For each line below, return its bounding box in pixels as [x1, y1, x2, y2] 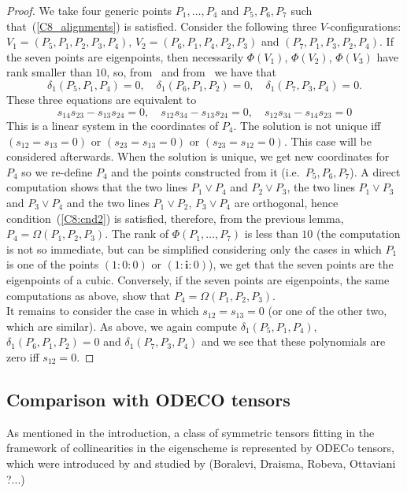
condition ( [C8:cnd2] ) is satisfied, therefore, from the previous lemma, [6, 209, 344, 226]
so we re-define [21, 163, 93, 180]
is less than [244, 225, 298, 242]
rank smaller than [6, 64, 92, 80]
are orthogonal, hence [234, 194, 339, 210]
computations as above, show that [6, 287, 171, 303]
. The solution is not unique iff [233, 117, 381, 134]
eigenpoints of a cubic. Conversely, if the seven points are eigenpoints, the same [6, 271, 390, 287]
